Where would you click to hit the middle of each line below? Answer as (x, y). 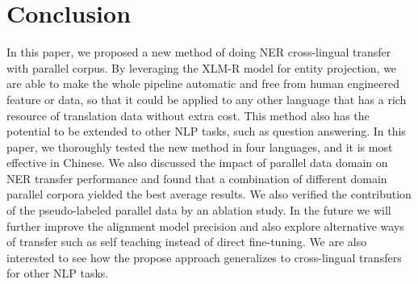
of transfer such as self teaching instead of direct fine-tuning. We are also (187, 242)
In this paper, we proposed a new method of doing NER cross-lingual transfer (199, 52)
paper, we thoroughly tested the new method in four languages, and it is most (200, 146)
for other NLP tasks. (58, 273)
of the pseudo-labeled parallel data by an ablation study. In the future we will (199, 210)
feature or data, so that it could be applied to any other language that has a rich (207, 99)
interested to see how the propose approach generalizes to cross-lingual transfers (204, 257)
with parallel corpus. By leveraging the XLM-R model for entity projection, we (202, 67)
